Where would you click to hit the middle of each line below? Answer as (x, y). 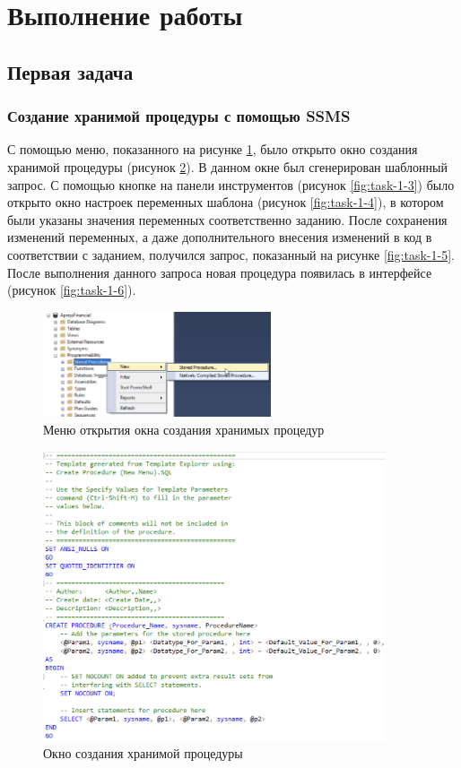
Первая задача (70, 71)
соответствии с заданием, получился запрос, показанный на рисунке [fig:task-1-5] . (231, 254)
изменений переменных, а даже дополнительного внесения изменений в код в (220, 237)
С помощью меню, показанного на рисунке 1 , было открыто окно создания (213, 149)
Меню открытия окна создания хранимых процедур (184, 430)
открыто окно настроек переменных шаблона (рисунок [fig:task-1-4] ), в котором (226, 202)
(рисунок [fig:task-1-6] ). (72, 290)
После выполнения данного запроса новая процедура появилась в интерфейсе (220, 272)
